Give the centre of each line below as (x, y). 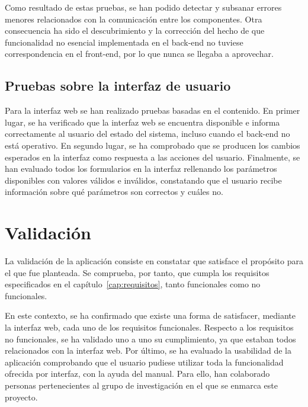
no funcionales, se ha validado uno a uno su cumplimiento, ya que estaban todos (150, 339)
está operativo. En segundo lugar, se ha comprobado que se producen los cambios (153, 145)
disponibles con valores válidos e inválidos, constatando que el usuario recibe (143, 180)
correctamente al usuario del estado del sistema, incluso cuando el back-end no (147, 134)
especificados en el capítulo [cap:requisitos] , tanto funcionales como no (133, 284)
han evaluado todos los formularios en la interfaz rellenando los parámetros (141, 169)
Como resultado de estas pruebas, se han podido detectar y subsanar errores (143, 7)
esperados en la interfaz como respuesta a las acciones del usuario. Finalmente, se (153, 157)
